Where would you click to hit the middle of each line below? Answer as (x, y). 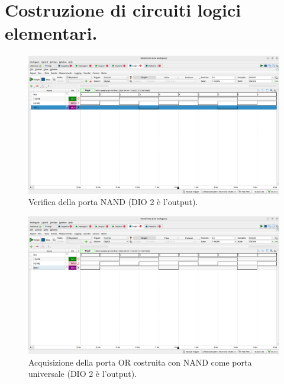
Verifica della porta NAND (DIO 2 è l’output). (113, 202)
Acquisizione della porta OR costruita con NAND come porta (140, 362)
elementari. (51, 33)
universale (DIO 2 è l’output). (83, 374)
